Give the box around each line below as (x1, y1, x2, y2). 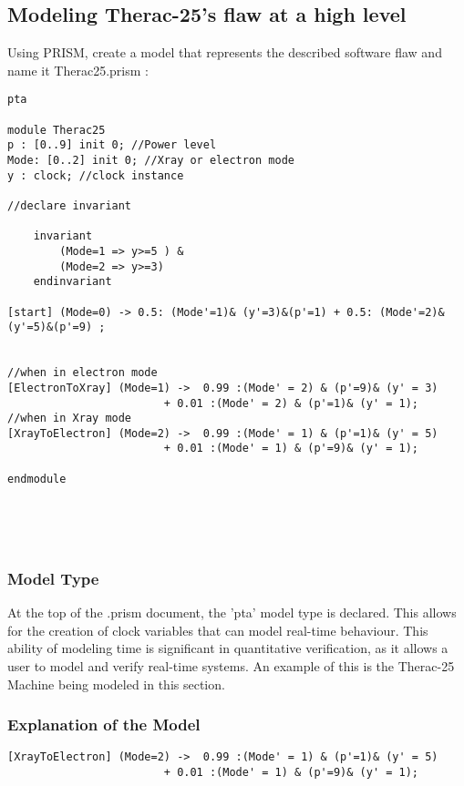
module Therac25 (7, 123, 106, 137)
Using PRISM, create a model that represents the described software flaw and (7, 43, 442, 62)
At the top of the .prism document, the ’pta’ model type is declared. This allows (7, 603, 457, 622)
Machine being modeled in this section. (7, 674, 225, 693)
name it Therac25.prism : (7, 60, 149, 79)
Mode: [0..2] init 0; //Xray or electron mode (7, 154, 294, 168)
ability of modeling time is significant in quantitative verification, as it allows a (7, 638, 449, 658)
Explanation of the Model (7, 713, 201, 736)
